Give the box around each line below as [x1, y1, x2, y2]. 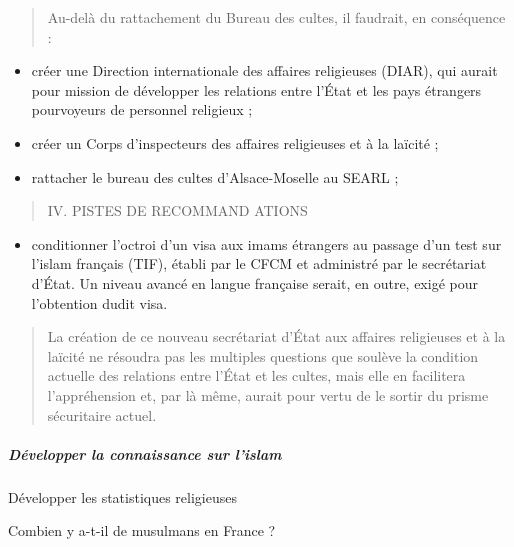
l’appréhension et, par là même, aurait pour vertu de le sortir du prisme [47, 384, 489, 405]
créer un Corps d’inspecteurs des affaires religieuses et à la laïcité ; [31, 132, 439, 153]
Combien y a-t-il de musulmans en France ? [8, 520, 276, 541]
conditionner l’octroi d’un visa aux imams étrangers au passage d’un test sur [31, 233, 502, 254]
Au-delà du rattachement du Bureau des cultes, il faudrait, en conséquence [47, 7, 506, 27]
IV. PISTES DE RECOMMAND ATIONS [47, 200, 308, 221]
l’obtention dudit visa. [31, 292, 168, 313]
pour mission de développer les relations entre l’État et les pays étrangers [31, 79, 482, 100]
